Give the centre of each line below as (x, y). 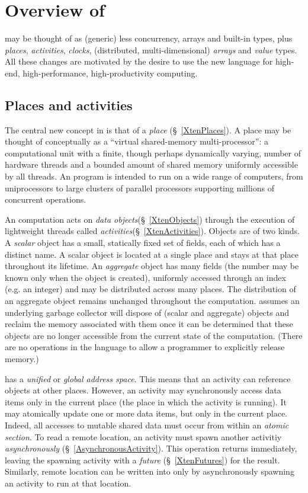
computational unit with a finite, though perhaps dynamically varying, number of (153, 153)
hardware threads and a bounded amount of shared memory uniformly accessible (151, 164)
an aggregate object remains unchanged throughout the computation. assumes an (152, 301)
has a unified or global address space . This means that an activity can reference (148, 378)
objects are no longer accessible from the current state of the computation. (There (154, 335)
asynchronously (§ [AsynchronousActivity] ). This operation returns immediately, (151, 448)
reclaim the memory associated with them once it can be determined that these (149, 324)
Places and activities (69, 105)
